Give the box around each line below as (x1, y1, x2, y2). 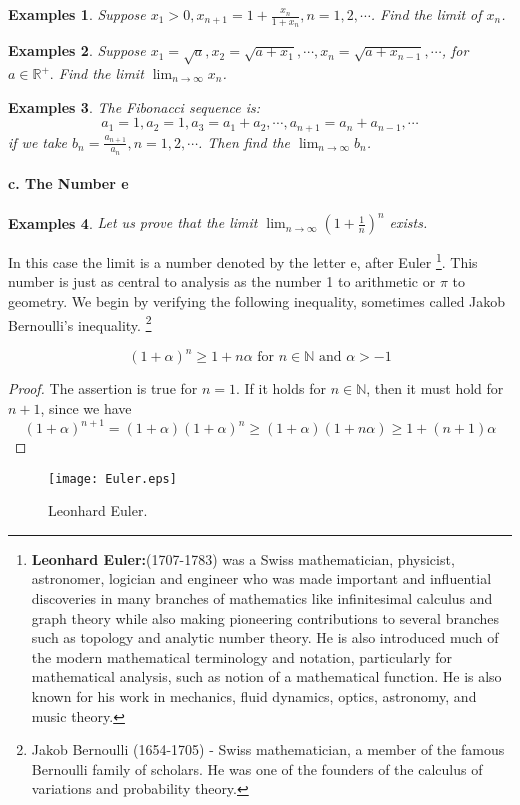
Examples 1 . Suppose (8, 4, 146, 24)
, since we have (40, 397, 132, 418)
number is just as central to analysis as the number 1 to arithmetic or (8, 271, 436, 292)
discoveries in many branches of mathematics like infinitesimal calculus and (31, 588, 493, 609)
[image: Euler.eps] (48, 471, 177, 486)
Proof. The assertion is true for (8, 378, 198, 399)
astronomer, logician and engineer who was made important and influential (31, 568, 492, 589)
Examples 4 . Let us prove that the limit (8, 212, 258, 233)
